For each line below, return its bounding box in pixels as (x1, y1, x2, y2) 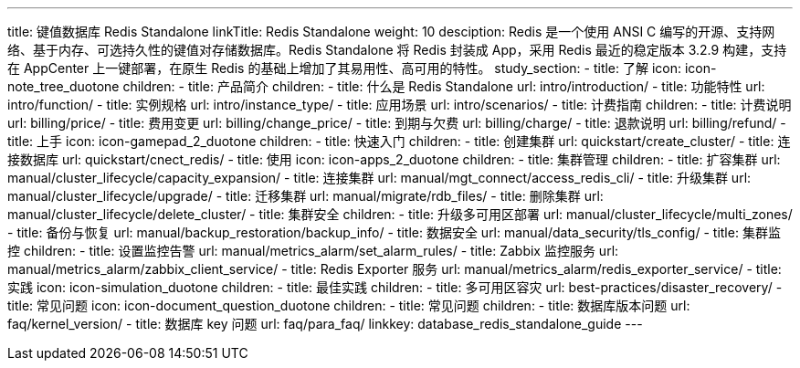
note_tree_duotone (7, 79, 120, 94)
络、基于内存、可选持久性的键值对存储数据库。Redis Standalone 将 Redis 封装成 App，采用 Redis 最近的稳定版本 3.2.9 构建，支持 (7, 42, 787, 58)
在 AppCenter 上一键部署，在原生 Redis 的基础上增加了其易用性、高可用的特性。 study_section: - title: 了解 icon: (7, 60, 682, 76)
